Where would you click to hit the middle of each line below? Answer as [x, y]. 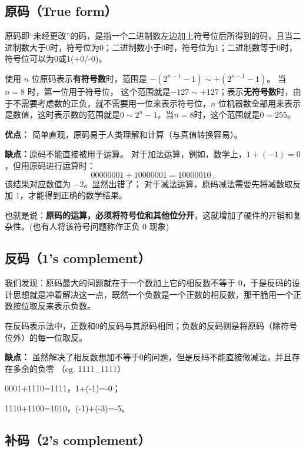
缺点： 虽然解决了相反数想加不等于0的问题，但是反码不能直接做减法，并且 [148, 357]
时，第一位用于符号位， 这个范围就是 [99, 91]
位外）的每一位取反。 [46, 337]
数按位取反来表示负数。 [50, 306]
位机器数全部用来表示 [260, 103]
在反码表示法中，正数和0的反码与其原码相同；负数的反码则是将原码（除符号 [151, 325]
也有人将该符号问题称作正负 [86, 226]
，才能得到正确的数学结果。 [73, 195]
